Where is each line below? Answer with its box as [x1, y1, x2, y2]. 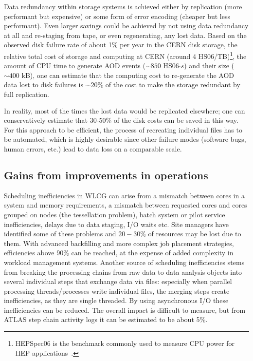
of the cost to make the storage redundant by [105, 79, 240, 90]
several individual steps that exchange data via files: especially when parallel [4, 276, 232, 286]
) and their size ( [184, 60, 235, 71]
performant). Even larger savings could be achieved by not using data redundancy [4, 20, 249, 31]
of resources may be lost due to [148, 228, 241, 239]
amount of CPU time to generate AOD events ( [4, 60, 145, 71]
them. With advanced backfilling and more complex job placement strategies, [4, 238, 234, 248]
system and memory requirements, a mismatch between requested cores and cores [4, 200, 247, 210]
